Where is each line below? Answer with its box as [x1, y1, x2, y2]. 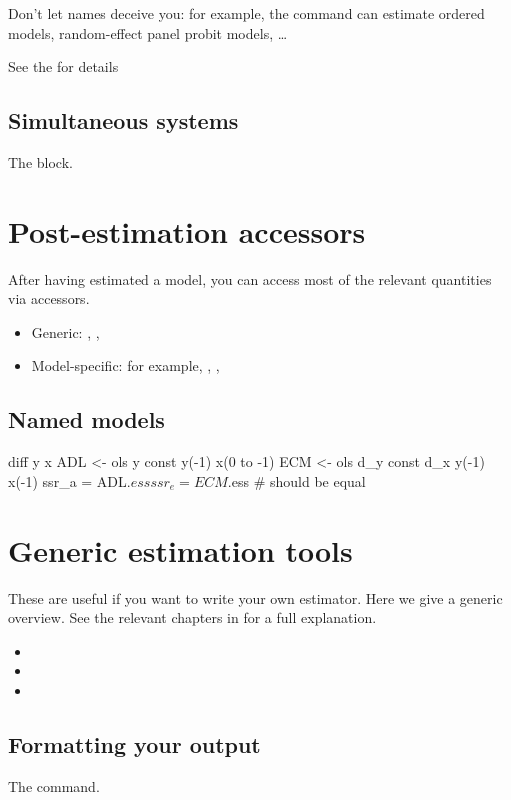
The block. [8, 151, 73, 172]
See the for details [8, 56, 119, 77]
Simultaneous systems [8, 105, 239, 136]
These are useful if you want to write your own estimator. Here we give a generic [8, 587, 503, 608]
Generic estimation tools [8, 529, 353, 570]
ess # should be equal [231, 470, 366, 491]
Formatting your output [8, 728, 261, 759]
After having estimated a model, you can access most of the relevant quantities [8, 268, 492, 289]
